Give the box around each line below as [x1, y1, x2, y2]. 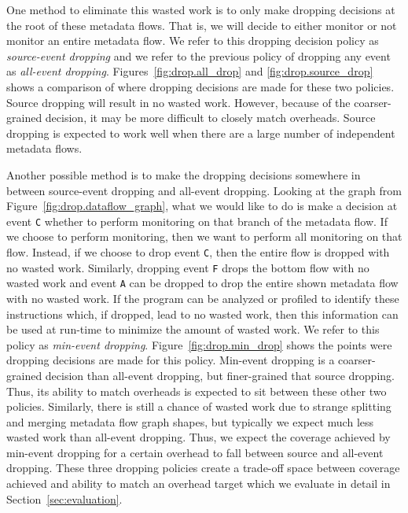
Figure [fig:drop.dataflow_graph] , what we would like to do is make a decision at [6, 197, 398, 214]
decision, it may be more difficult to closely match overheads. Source [45, 109, 376, 126]
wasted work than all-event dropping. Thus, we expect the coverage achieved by [6, 429, 391, 445]
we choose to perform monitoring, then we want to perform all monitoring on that [6, 228, 402, 245]
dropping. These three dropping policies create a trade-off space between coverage [6, 459, 400, 476]
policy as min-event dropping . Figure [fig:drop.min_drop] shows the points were [6, 336, 392, 352]
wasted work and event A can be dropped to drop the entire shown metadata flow [6, 275, 399, 291]
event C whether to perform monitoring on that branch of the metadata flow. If [6, 212, 388, 229]
